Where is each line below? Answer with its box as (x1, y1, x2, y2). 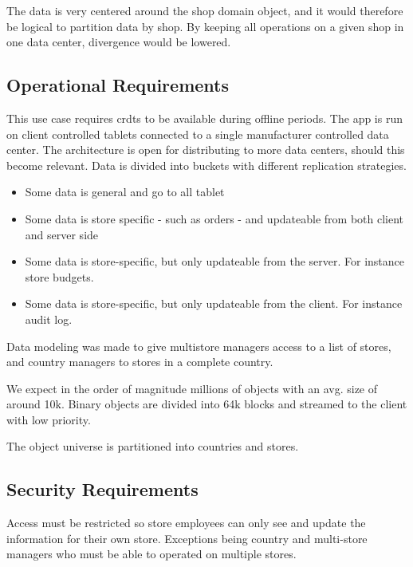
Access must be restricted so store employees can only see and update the (6, 514, 366, 531)
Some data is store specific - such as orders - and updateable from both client (25, 210, 404, 226)
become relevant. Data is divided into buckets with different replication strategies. (6, 156, 407, 173)
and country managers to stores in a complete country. (6, 353, 273, 370)
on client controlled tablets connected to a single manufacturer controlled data (6, 125, 389, 142)
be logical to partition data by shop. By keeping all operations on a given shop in (6, 18, 404, 34)
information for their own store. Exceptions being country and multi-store (6, 530, 368, 546)
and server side (25, 226, 99, 242)
